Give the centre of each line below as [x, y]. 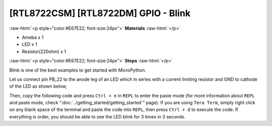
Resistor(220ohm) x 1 [44, 51]
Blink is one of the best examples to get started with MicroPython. [78, 70]
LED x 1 [29, 44]
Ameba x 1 [33, 37]
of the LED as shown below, [38, 86]
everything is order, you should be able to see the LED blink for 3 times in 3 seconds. [97, 116]
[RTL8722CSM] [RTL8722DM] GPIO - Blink [100, 13]
